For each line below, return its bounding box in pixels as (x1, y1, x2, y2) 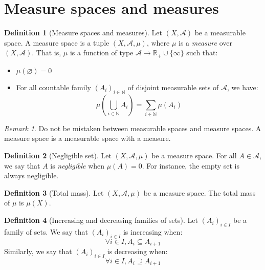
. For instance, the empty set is (142, 160, 239, 171)
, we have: (227, 81, 258, 92)
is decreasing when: (107, 246, 168, 257)
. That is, (32, 47, 61, 58)
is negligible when (50, 160, 105, 171)
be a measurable (194, 27, 246, 38)
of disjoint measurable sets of (127, 81, 219, 92)
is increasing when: (123, 226, 183, 237)
